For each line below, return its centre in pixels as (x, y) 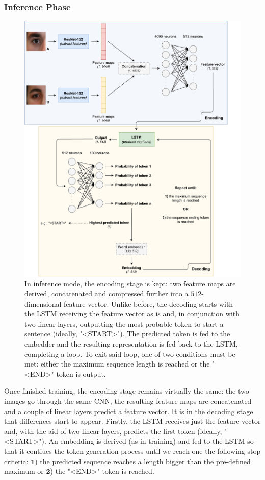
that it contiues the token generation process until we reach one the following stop (132, 451)
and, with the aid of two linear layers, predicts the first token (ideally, (113, 431)
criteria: (16, 461)
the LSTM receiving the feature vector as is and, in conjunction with (132, 314)
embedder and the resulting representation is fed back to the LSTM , (131, 344)
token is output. (81, 373)
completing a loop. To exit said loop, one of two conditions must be (130, 353)
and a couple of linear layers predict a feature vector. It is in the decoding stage (129, 411)
